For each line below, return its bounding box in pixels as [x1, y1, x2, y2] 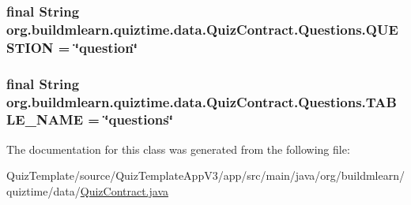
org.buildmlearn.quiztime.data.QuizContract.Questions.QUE [6, 19, 398, 39]
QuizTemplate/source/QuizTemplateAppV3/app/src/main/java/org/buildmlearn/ [6, 167, 405, 184]
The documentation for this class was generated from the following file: [6, 140, 350, 157]
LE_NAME [6, 110, 84, 129]
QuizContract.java [80, 182, 169, 199]
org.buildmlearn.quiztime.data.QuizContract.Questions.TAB [6, 91, 397, 111]
